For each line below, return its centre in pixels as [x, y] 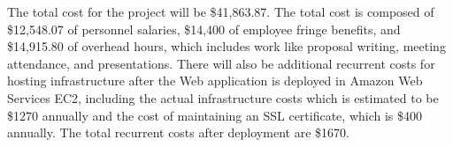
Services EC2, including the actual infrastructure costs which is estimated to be [223, 97]
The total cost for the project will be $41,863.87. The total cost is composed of [221, 11]
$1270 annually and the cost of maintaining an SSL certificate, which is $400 [215, 115]
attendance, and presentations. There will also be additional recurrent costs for [221, 63]
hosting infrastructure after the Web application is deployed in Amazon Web [215, 81]
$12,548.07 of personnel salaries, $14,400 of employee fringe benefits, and [204, 29]
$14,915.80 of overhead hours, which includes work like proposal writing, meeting [226, 46]
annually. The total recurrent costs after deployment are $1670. [178, 132]
